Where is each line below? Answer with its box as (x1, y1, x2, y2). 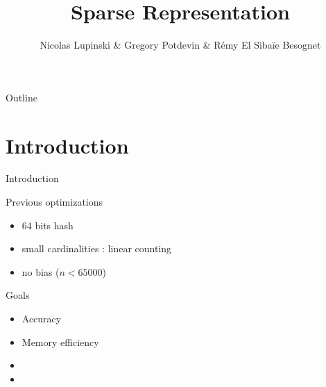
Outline (6, 90, 37, 104)
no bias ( (22, 264, 60, 279)
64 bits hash (22, 217, 74, 232)
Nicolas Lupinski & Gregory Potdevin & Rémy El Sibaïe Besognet (40, 38, 321, 52)
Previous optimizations (6, 195, 103, 209)
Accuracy (22, 311, 62, 325)
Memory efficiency (22, 334, 99, 349)
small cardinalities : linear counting (22, 241, 172, 256)
